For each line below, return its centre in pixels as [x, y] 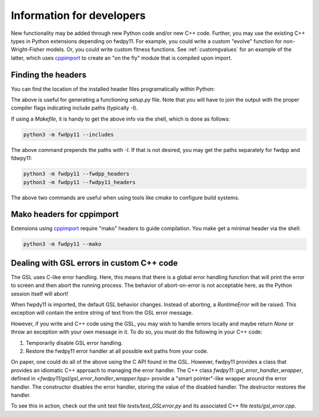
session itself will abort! [40, 293]
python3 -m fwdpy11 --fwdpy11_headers [79, 182]
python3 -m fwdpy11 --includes [69, 134]
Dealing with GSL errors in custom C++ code [95, 263]
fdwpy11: [22, 158]
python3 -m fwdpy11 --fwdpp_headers [77, 174]
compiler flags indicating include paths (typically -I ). [74, 108]
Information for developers [78, 15]
